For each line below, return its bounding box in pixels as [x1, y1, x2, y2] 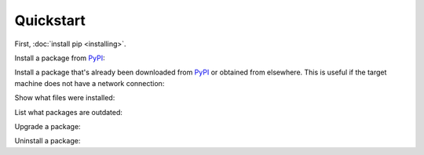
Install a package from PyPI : [14, 53, 105, 63]
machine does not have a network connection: [14, 78, 165, 88]
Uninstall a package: [14, 136, 81, 146]
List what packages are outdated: [14, 107, 123, 117]
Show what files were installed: [14, 93, 115, 103]
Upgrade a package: [14, 121, 82, 131]
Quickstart [14, 12, 86, 29]
